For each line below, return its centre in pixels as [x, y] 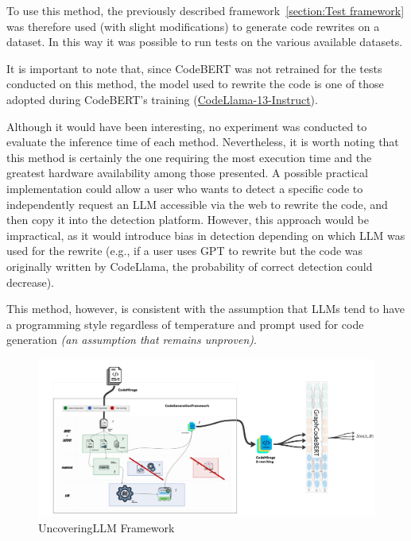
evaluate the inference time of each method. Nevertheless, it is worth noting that [203, 142]
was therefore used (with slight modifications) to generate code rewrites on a [193, 26]
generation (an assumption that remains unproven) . [132, 340]
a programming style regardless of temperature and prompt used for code [185, 324]
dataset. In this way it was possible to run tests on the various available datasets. [205, 42]
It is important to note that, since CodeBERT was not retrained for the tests [194, 68]
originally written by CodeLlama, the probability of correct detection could [190, 266]
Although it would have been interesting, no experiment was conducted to [187, 126]
